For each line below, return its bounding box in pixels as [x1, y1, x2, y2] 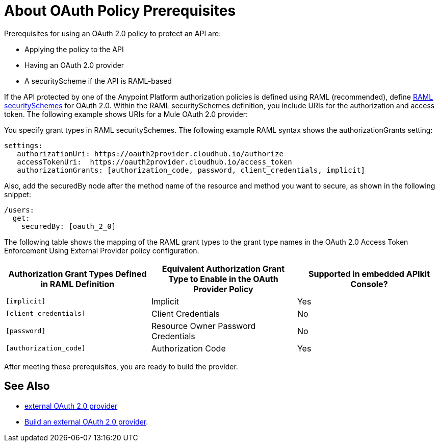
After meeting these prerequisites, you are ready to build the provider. [4, 362, 238, 371]
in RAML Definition [40, 278, 115, 289]
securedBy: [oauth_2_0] [21, 222, 116, 230]
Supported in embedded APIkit [308, 268, 430, 279]
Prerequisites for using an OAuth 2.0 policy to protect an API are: [4, 29, 221, 38]
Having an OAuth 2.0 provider [24, 60, 124, 69]
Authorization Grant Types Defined [8, 268, 147, 279]
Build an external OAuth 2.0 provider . [24, 417, 148, 426]
